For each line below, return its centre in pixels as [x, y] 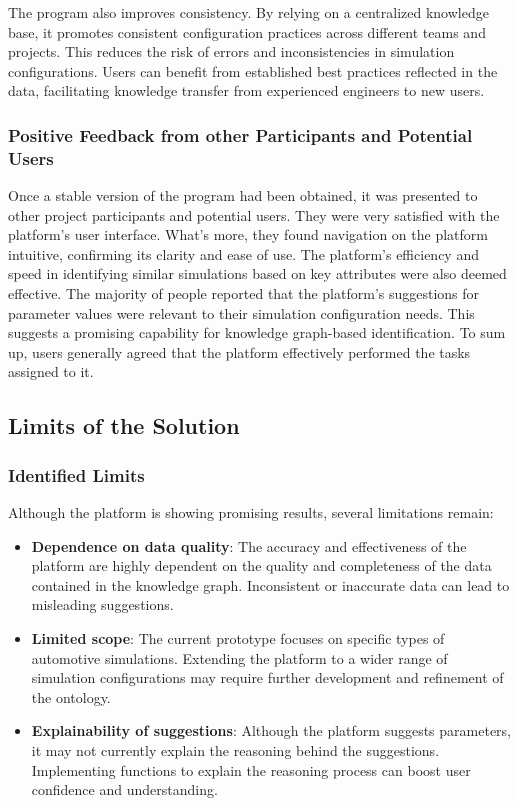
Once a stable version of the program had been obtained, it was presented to [243, 195]
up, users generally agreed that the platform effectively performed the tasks [239, 351]
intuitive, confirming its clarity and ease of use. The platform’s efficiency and [243, 253]
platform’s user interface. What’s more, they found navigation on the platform [248, 234]
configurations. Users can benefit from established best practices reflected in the [253, 70]
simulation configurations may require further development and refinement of [267, 677]
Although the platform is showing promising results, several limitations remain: [251, 512]
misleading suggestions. [102, 604]
